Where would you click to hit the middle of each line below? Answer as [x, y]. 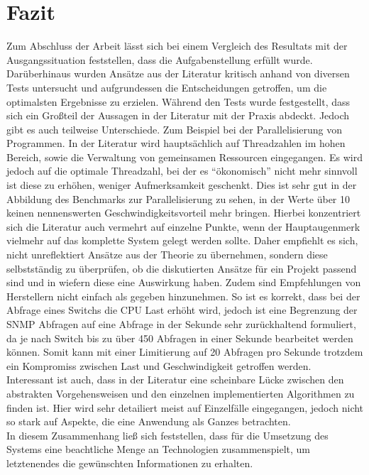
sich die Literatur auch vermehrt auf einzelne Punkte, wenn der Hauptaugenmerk [183, 226]
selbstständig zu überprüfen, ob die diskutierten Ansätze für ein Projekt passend [182, 268]
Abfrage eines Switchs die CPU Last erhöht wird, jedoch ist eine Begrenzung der [182, 310]
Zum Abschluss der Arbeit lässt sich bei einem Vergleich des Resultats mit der [177, 46]
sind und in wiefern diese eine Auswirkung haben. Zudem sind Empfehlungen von [184, 282]
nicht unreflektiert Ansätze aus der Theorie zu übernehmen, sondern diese [167, 255]
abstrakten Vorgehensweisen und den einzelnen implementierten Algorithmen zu [181, 393]
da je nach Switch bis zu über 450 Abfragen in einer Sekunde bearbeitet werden [180, 338]
